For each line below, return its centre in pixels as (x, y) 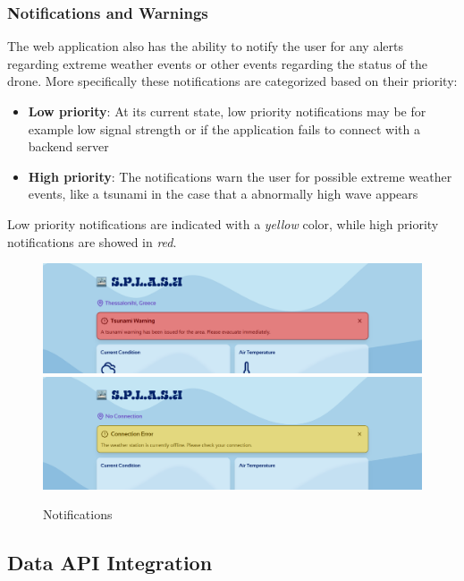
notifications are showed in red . (92, 241)
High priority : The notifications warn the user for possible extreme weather (240, 176)
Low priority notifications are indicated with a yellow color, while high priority (223, 223)
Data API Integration (110, 563)
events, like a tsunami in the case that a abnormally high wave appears (223, 194)
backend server (68, 146)
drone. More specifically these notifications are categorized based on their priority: (232, 81)
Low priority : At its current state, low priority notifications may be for (227, 111)
